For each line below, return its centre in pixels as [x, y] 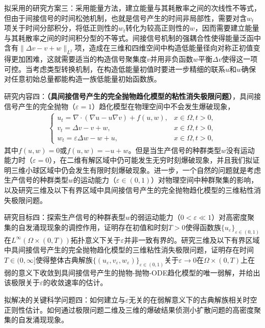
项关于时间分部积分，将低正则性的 [61, 28]
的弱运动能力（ [156, 217]
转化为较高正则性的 [158, 28]
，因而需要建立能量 [227, 28]
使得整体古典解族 [64, 259]
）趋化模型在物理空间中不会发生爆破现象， [163, 106]
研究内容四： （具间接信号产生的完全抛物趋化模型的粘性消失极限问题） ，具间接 [132, 96]
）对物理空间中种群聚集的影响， [205, 180]
